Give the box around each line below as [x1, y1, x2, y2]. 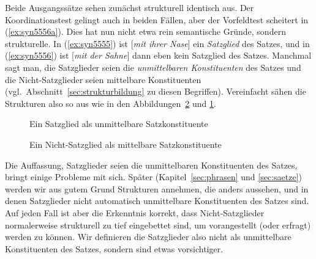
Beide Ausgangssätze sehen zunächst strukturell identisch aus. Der [5, 1, 254, 13]
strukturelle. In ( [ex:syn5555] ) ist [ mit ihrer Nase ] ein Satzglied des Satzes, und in [5, 37, 310, 49]
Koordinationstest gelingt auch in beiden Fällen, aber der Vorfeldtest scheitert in [5, 13, 309, 26]
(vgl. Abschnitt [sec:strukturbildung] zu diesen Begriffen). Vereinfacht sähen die [5, 85, 306, 98]
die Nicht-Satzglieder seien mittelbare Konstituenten [5, 73, 201, 86]
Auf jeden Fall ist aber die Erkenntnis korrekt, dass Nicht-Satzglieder [5, 206, 265, 219]
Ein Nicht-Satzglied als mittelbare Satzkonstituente [29, 137, 222, 150]
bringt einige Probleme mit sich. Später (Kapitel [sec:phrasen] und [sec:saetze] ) [5, 170, 302, 183]
